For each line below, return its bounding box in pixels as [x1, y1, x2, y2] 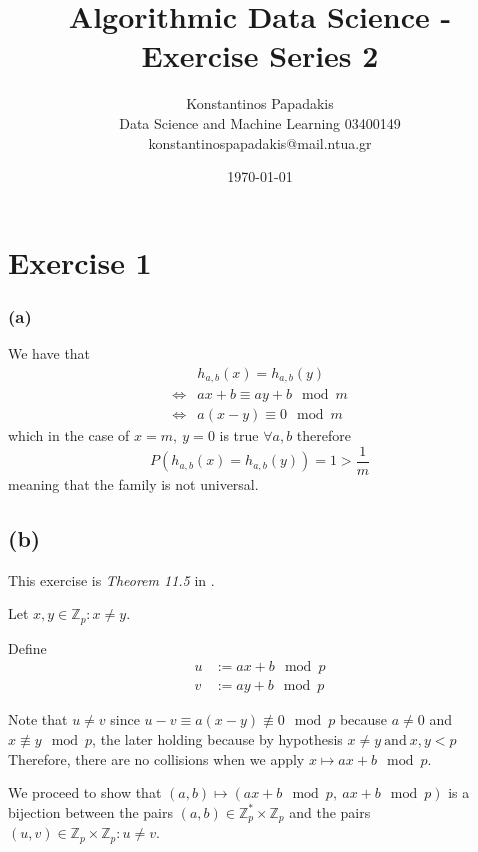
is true [219, 425, 259, 446]
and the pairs [289, 801, 371, 822]
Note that [8, 709, 68, 730]
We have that [8, 343, 91, 364]
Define [8, 637, 47, 658]
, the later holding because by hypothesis [92, 728, 343, 749]
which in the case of [8, 425, 130, 446]
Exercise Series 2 [141, 35, 379, 76]
